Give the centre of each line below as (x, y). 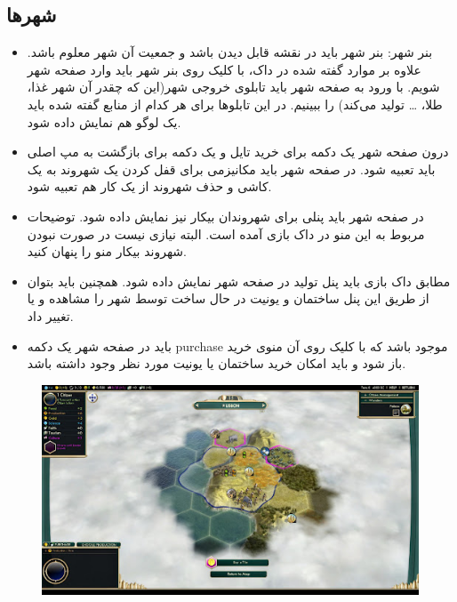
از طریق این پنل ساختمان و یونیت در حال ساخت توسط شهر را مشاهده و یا (228, 298)
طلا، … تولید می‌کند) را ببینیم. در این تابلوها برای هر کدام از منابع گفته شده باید (235, 104)
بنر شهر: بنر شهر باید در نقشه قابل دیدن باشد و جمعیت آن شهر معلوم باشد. (230, 52)
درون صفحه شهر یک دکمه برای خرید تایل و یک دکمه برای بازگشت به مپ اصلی (238, 152)
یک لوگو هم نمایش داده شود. (104, 121)
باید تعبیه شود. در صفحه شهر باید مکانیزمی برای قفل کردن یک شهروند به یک (231, 169)
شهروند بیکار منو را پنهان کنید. (107, 251)
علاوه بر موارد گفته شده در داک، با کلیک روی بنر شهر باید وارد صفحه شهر (224, 69)
